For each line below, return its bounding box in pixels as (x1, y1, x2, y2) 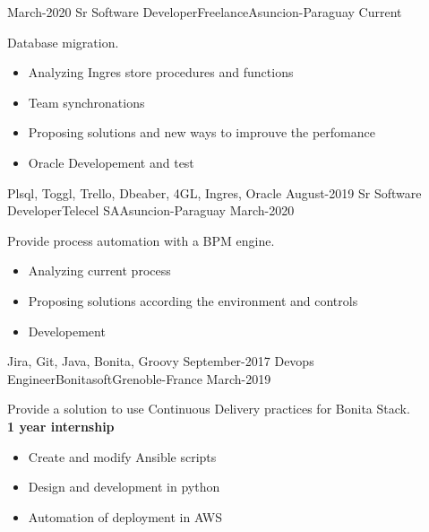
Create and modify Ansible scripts (28, 447, 217, 466)
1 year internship (7, 416, 115, 435)
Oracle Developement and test (28, 153, 194, 171)
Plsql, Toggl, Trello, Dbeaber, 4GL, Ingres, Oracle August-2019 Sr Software (7, 183, 422, 202)
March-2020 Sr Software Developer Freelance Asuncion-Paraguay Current (7, 3, 402, 21)
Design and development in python (28, 477, 220, 496)
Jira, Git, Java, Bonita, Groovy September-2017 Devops (7, 352, 314, 371)
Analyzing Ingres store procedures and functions (28, 63, 294, 82)
